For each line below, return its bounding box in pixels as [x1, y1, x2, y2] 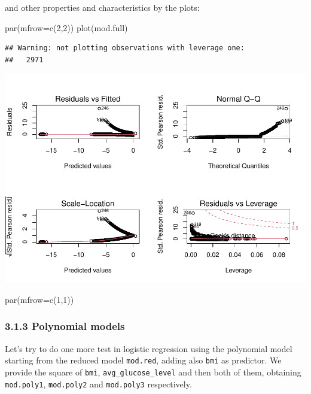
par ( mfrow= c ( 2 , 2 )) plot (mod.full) [5, 21, 128, 34]
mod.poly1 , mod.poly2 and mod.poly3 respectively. [5, 377, 192, 390]
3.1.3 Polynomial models [5, 319, 125, 334]
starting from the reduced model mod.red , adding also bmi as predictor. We [5, 354, 282, 366]
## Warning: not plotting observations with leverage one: [5, 44, 245, 53]
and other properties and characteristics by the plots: [5, 1, 200, 13]
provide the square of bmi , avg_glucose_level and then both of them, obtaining [5, 365, 301, 378]
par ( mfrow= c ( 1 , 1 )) [5, 293, 74, 305]
